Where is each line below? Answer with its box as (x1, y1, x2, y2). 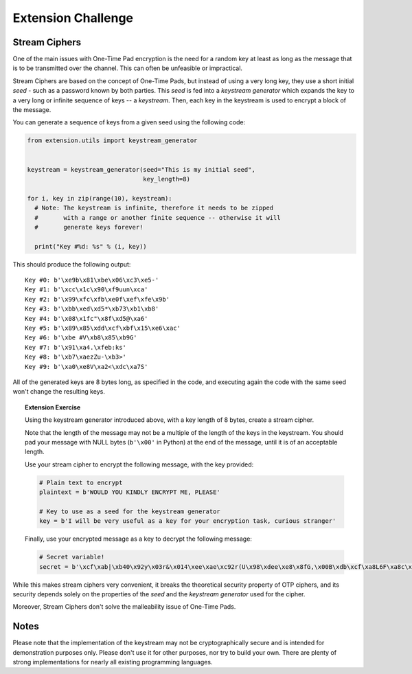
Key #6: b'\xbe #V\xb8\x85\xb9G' (25, 334, 137, 341)
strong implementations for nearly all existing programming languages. (12, 658, 213, 666)
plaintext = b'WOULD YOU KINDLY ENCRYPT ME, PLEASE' (38, 488, 221, 496)
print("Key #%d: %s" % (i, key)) (34, 243, 147, 250)
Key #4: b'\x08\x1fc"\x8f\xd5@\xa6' (25, 315, 148, 322)
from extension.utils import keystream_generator (27, 137, 198, 144)
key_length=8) (143, 175, 190, 183)
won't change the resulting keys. (12, 387, 106, 396)
